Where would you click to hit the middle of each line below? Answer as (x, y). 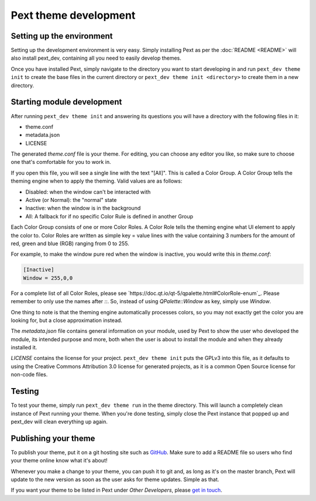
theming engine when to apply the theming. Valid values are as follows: (97, 181)
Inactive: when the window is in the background (83, 208)
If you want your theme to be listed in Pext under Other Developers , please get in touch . (116, 490)
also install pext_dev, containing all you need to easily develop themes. (96, 58)
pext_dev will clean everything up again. (59, 421)
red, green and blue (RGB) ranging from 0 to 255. (70, 243)
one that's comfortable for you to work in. (61, 162)
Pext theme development (73, 15)
